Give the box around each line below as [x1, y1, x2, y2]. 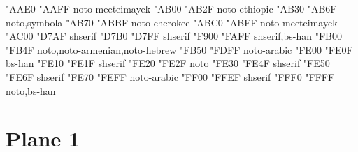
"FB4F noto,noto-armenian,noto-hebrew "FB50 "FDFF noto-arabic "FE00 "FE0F [6, 42, 353, 56]
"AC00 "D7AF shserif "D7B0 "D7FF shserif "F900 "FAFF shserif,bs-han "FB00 [6, 29, 342, 43]
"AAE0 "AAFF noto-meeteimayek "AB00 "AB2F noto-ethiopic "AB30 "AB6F [6, 1, 337, 15]
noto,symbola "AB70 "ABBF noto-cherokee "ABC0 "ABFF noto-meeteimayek [6, 15, 338, 29]
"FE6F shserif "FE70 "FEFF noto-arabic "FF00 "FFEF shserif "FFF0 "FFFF [6, 69, 335, 84]
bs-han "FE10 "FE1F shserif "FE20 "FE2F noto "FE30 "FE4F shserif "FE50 [6, 56, 330, 70]
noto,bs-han [6, 83, 56, 98]
